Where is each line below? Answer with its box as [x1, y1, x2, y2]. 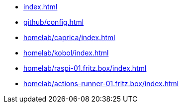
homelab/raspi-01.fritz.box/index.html [23, 64, 147, 72]
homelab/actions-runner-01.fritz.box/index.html [23, 79, 179, 88]
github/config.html [23, 18, 84, 26]
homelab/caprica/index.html [23, 33, 115, 42]
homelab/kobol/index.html [23, 49, 109, 57]
